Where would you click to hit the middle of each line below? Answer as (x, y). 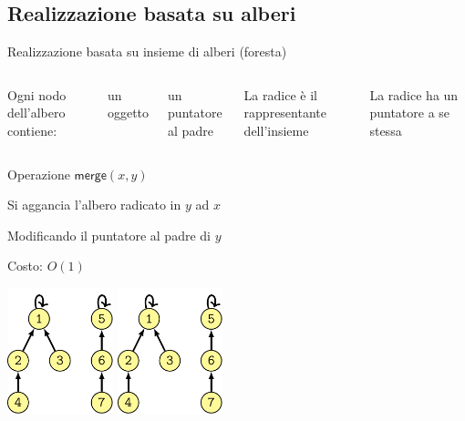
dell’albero (36, 113)
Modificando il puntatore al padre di (109, 235)
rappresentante (285, 113)
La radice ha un (414, 94)
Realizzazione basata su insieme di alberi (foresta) (147, 51)
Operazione (39, 174)
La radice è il (280, 94)
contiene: (32, 130)
